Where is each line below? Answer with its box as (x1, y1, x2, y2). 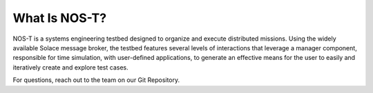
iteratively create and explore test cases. (12, 63, 128, 72)
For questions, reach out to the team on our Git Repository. (12, 76, 180, 84)
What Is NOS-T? (12, 10, 107, 25)
